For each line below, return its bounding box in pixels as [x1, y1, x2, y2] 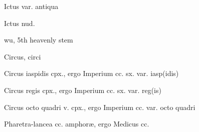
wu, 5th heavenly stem [4, 34, 73, 45]
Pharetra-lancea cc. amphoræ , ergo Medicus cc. [4, 118, 149, 129]
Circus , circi [4, 51, 41, 61]
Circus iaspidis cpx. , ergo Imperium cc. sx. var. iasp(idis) [4, 68, 179, 78]
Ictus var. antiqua [4, 1, 59, 11]
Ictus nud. [4, 17, 35, 28]
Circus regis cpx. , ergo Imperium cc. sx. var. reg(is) [4, 84, 161, 95]
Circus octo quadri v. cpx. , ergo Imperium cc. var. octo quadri [4, 101, 195, 112]
